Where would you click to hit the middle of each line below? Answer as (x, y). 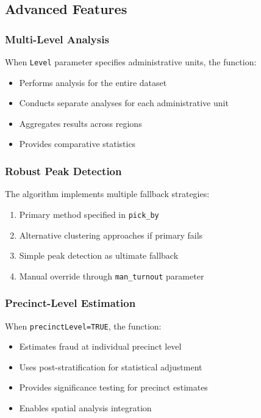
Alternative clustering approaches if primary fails (111, 235)
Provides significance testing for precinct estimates (113, 387)
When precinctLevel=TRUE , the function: (83, 326)
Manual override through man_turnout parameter (112, 276)
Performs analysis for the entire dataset (93, 82)
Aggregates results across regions (80, 123)
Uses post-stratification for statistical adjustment (111, 366)
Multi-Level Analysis (57, 39)
